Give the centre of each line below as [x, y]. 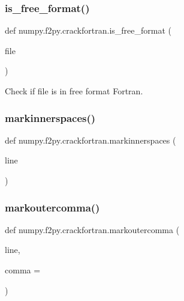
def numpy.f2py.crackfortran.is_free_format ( [88, 30]
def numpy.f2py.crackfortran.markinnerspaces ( [91, 140]
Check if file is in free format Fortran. [74, 91]
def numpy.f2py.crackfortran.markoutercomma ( [92, 229]
